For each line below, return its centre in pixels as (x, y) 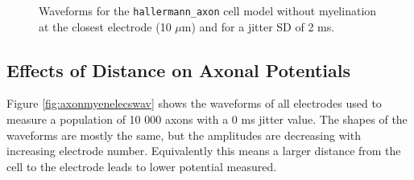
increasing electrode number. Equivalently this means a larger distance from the (204, 151)
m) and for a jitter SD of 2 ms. (258, 26)
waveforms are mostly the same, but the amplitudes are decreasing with (184, 135)
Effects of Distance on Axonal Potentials (179, 70)
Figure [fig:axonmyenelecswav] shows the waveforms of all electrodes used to (194, 103)
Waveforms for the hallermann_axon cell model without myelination (208, 10)
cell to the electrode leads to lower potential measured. (142, 166)
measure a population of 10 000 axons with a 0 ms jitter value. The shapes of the (207, 119)
